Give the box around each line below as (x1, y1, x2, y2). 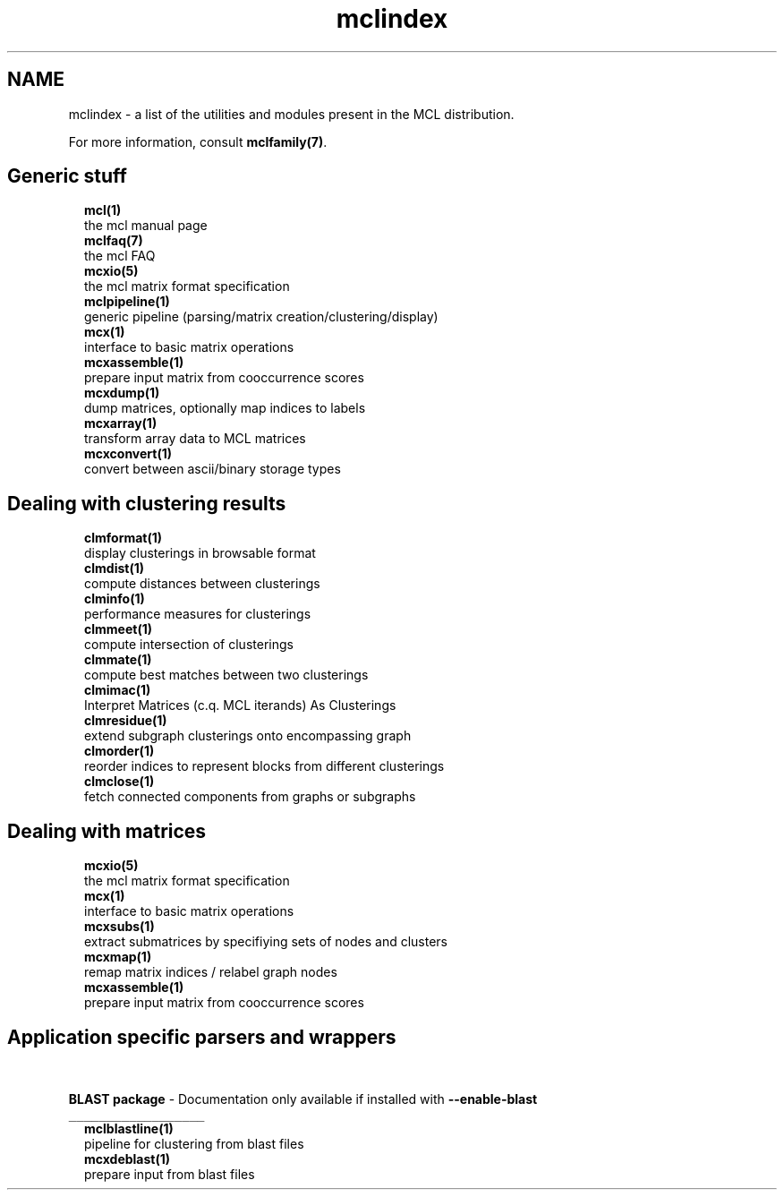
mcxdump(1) (84, 385, 160, 401)
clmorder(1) (84, 743, 155, 759)
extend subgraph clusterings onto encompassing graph (84, 728, 412, 744)
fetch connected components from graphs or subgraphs (84, 789, 416, 805)
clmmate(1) (84, 652, 152, 668)
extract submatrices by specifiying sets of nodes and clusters (84, 934, 447, 950)
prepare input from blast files (84, 1166, 255, 1182)
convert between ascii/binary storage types (84, 461, 341, 477)
